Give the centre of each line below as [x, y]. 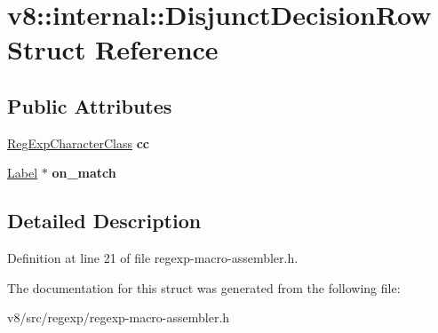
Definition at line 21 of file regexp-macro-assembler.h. [153, 258]
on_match [84, 173]
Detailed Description [104, 221]
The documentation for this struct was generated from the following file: [204, 287]
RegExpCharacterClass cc [78, 143]
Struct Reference [113, 49]
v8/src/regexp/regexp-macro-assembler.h [119, 317]
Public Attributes [90, 105]
